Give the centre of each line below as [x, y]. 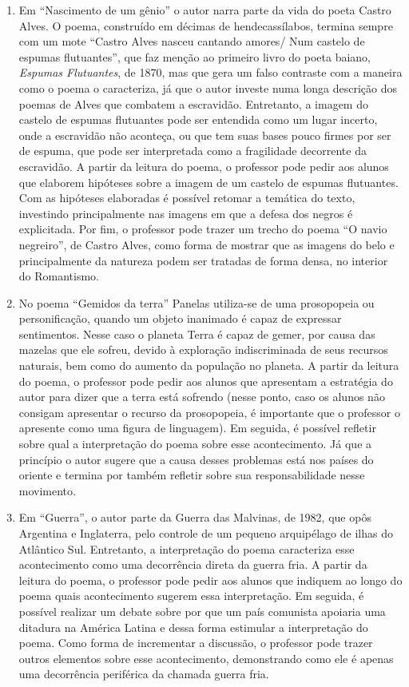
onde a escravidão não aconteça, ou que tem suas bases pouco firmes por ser [205, 135]
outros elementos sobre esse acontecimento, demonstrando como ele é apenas [206, 658]
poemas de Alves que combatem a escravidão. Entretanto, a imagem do [193, 103]
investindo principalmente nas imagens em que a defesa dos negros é [186, 213]
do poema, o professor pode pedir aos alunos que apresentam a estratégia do [206, 381]
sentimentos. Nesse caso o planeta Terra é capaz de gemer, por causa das [197, 334]
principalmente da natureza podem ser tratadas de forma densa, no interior [203, 260]
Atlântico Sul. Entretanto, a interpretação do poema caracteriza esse [187, 548]
